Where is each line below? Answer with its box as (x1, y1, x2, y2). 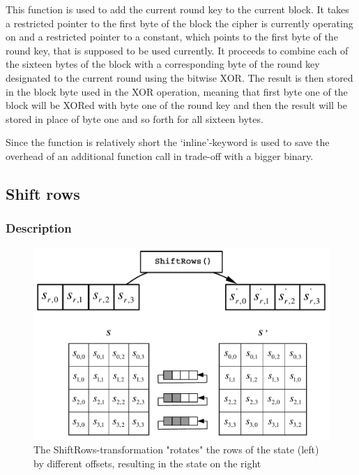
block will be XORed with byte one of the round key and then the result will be (6, 98, 347, 112)
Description (6, 219, 72, 237)
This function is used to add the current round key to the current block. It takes (6, 2, 349, 16)
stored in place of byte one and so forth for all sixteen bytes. (6, 111, 263, 126)
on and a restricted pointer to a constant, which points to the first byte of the (6, 29, 338, 44)
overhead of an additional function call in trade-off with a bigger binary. (6, 148, 314, 163)
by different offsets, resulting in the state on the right (33, 455, 261, 470)
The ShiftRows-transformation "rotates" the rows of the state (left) (33, 442, 319, 457)
